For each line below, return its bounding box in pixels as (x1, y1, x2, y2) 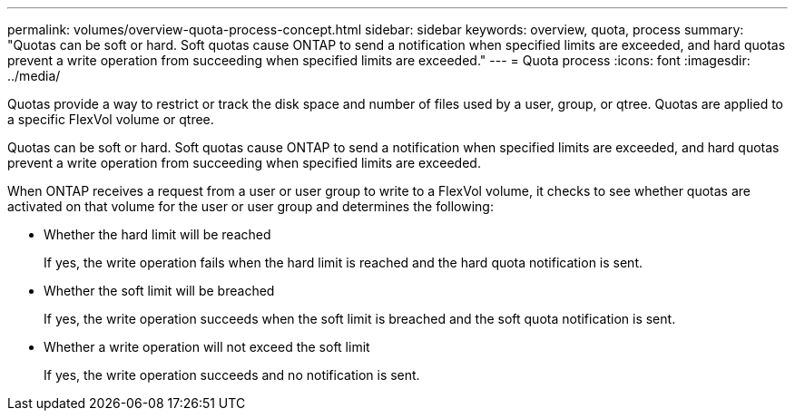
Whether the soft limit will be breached (44, 283, 275, 298)
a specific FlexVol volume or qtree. (7, 112, 214, 127)
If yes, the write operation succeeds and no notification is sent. (44, 367, 420, 383)
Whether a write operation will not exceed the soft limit (44, 339, 370, 355)
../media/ (7, 68, 61, 83)
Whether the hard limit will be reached (44, 227, 271, 242)
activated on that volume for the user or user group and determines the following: (7, 199, 494, 214)
